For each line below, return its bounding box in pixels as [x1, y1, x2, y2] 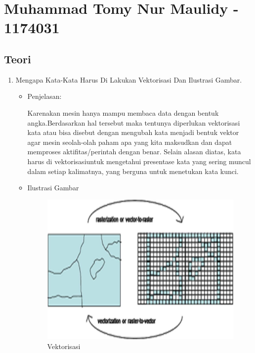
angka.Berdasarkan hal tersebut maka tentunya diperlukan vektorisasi [27, 117, 240, 128]
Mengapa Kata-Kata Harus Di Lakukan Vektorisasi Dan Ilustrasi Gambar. [15, 74, 242, 85]
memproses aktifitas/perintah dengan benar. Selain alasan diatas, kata [27, 146, 241, 157]
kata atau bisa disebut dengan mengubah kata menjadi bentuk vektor [27, 127, 239, 137]
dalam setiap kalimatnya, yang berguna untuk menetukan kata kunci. [27, 166, 239, 176]
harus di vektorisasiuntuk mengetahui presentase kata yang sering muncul [27, 156, 251, 166]
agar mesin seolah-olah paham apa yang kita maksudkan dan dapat [27, 136, 232, 147]
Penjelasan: [27, 91, 62, 101]
